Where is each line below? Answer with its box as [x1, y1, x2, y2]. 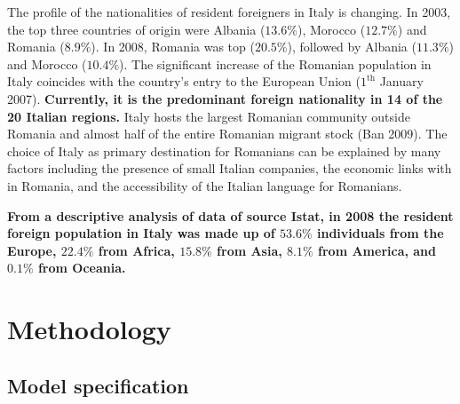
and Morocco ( [7, 54, 87, 73]
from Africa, [98, 241, 175, 259]
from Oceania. [37, 258, 126, 277]
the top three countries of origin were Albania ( [7, 20, 266, 38]
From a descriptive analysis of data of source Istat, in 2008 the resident [7, 206, 454, 225]
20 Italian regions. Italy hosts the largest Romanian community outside [7, 107, 410, 125]
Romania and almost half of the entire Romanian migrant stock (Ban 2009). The [7, 124, 448, 143]
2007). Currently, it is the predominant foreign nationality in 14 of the [7, 89, 443, 107]
